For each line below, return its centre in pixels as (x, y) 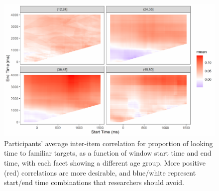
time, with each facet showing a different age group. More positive (105, 163)
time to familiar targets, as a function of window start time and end (108, 153)
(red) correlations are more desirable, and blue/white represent (100, 172)
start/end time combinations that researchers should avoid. (94, 182)
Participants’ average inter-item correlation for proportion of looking (109, 143)
